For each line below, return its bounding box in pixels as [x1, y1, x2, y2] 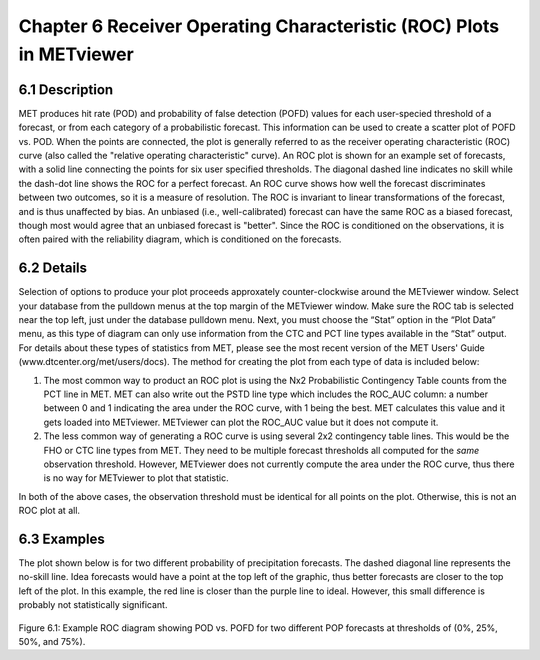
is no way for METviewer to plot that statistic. [43, 472, 229, 484]
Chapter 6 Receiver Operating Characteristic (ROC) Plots [18, 15, 500, 37]
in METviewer [18, 43, 134, 65]
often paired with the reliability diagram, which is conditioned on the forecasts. [18, 233, 342, 245]
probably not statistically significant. [18, 599, 168, 611]
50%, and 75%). [18, 636, 86, 647]
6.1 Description [18, 81, 114, 98]
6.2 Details [18, 260, 88, 277]
